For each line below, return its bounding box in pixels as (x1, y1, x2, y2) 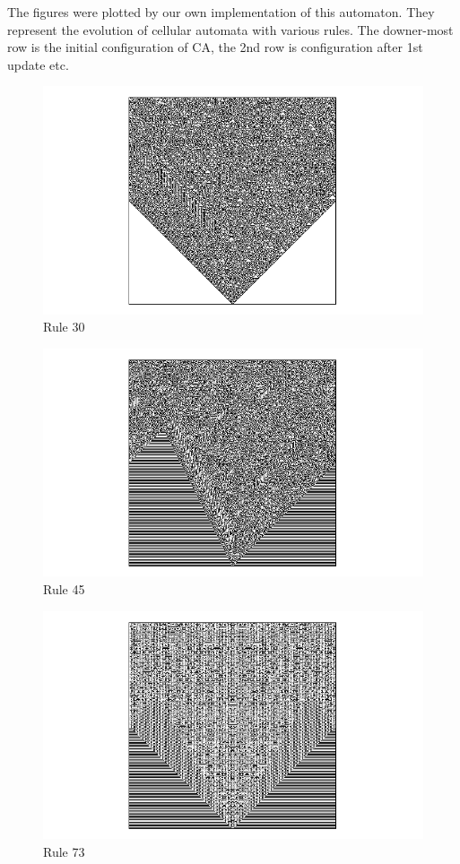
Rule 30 (43, 317, 85, 336)
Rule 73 (43, 842, 85, 860)
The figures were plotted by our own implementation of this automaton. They (7, 3, 435, 21)
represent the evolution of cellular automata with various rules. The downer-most (7, 20, 454, 39)
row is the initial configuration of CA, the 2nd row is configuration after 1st (7, 38, 423, 56)
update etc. (7, 55, 69, 73)
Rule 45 (43, 579, 85, 598)
